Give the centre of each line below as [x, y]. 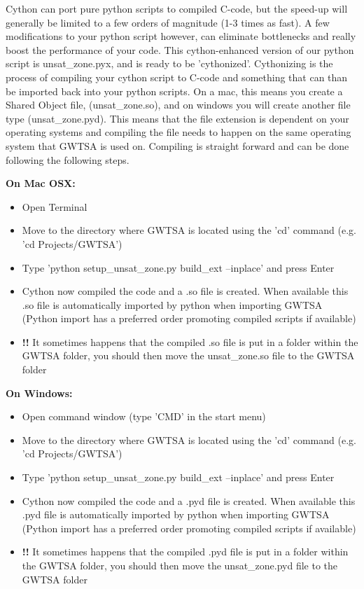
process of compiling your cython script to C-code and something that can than [177, 77]
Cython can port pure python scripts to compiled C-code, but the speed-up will [177, 8]
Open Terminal [55, 206]
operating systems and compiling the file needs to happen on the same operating [178, 132]
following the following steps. [68, 159]
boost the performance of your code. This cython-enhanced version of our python [180, 49]
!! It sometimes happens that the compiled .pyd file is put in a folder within [185, 552]
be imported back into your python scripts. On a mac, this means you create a [174, 91]
